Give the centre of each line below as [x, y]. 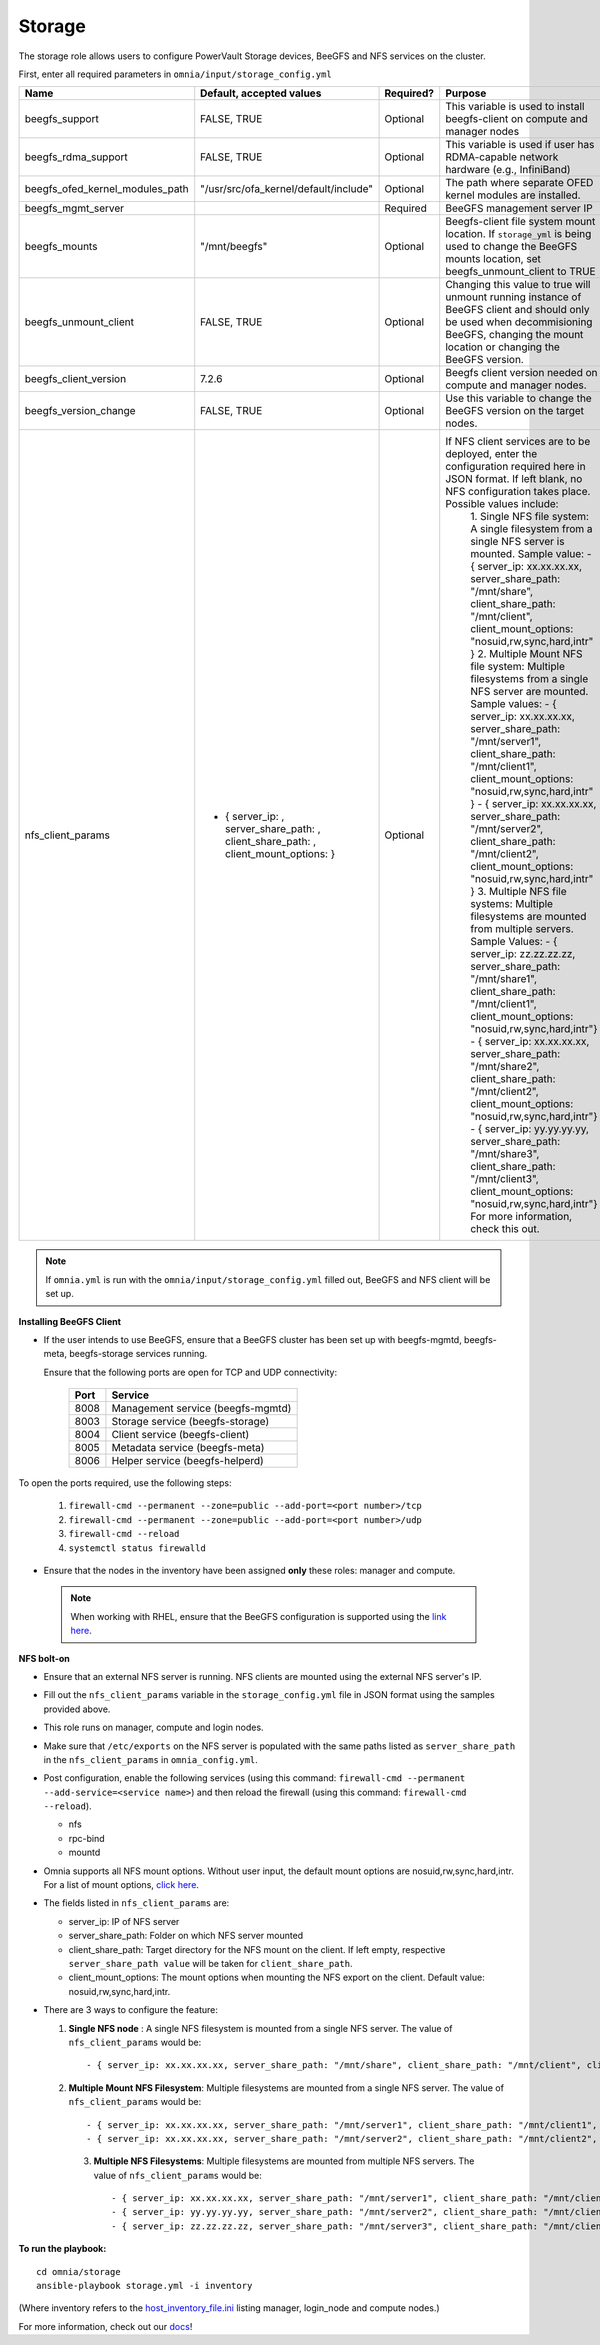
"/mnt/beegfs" [234, 247]
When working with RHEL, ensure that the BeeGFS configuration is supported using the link [258, 1616]
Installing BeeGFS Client [70, 1321]
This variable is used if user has [520, 145]
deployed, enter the [491, 454]
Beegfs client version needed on [521, 373]
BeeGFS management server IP [519, 208]
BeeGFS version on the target [515, 411]
